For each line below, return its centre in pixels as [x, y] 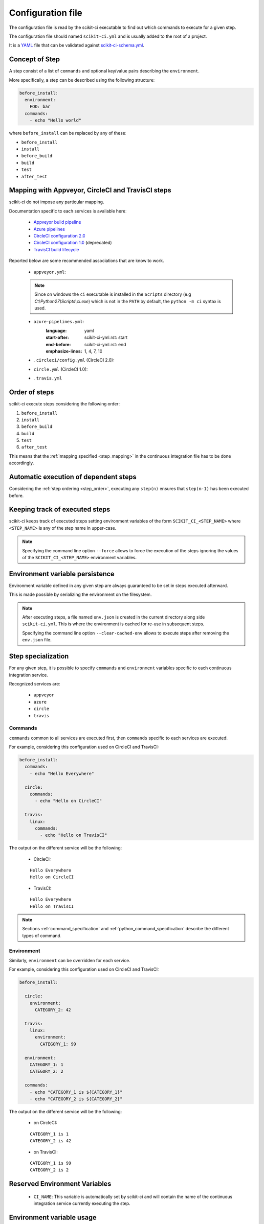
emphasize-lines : [64, 351]
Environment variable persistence [62, 574]
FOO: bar [40, 107]
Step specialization [39, 656]
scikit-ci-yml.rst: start [106, 337]
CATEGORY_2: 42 [53, 1010]
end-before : [58, 344]
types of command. [42, 936]
